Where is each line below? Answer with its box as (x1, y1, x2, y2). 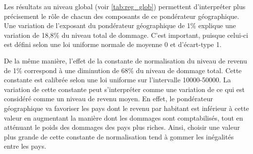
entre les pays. (4, 141, 46, 151)
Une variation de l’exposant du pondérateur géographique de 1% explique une (4, 20, 236, 31)
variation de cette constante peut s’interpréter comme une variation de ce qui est (4, 84, 245, 94)
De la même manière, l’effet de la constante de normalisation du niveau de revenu (4, 55, 247, 65)
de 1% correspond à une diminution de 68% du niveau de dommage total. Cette (4, 65, 242, 75)
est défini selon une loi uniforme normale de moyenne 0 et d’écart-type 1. (4, 39, 222, 49)
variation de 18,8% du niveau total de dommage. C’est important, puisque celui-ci (4, 30, 248, 40)
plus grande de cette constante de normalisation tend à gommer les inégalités (4, 131, 234, 141)
